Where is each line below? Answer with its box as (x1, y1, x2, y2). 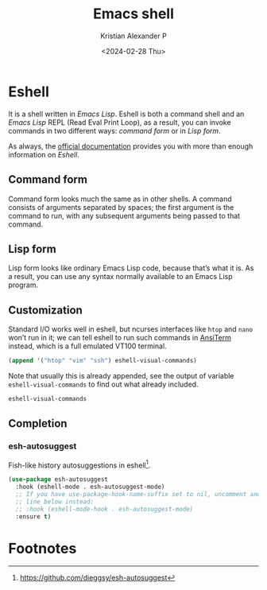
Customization (8, 303, 83, 316)
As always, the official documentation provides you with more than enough (8, 141, 253, 151)
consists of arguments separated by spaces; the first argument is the (8, 202, 234, 212)
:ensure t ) (15, 512, 52, 521)
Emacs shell (92, 5, 175, 23)
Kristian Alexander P (100, 31, 167, 41)
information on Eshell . (8, 149, 79, 159)
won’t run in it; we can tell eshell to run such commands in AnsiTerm (8, 333, 232, 343)
